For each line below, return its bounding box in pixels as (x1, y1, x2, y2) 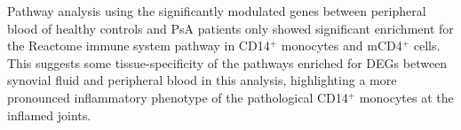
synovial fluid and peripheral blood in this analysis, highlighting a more (7, 71, 397, 89)
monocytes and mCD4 (281, 36, 402, 55)
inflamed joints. (7, 105, 91, 124)
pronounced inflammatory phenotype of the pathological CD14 (7, 88, 348, 106)
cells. (413, 36, 441, 55)
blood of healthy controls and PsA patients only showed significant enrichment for (7, 19, 454, 37)
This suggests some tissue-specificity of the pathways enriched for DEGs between (7, 53, 448, 72)
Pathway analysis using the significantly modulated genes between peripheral (7, 2, 426, 19)
